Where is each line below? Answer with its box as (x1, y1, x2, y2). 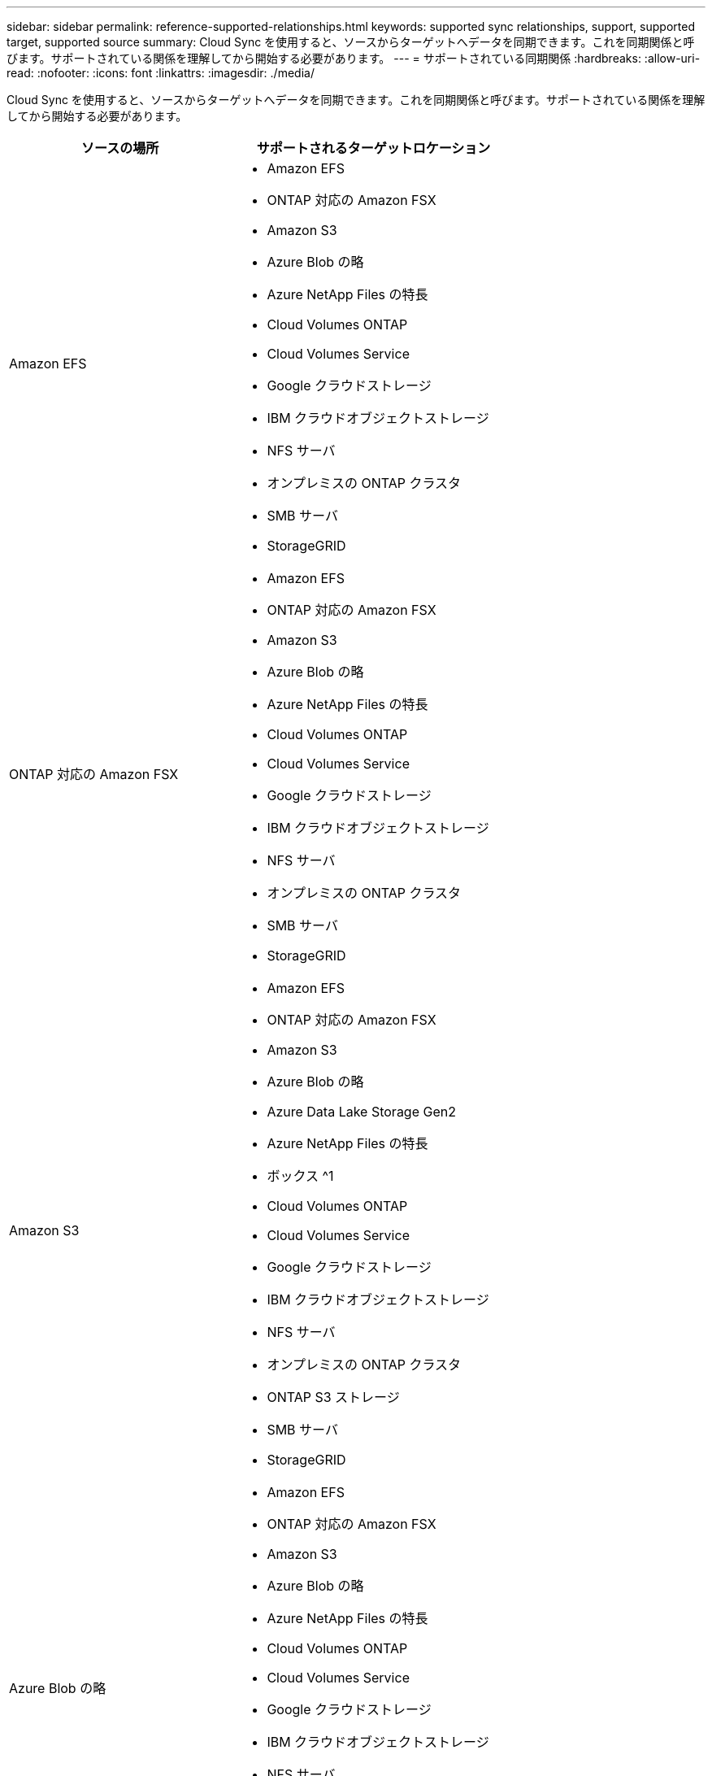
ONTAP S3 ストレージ (267, 1389, 400, 1405)
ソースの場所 (81, 140, 159, 156)
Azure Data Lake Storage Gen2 (267, 1103, 456, 1120)
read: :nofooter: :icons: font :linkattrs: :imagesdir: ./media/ (7, 66, 315, 80)
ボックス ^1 (267, 1168, 334, 1184)
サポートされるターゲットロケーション (256, 140, 491, 156)
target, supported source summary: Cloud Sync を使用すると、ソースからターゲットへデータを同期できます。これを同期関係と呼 (7, 35, 695, 49)
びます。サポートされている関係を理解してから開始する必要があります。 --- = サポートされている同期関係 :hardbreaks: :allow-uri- (7, 51, 701, 65)
